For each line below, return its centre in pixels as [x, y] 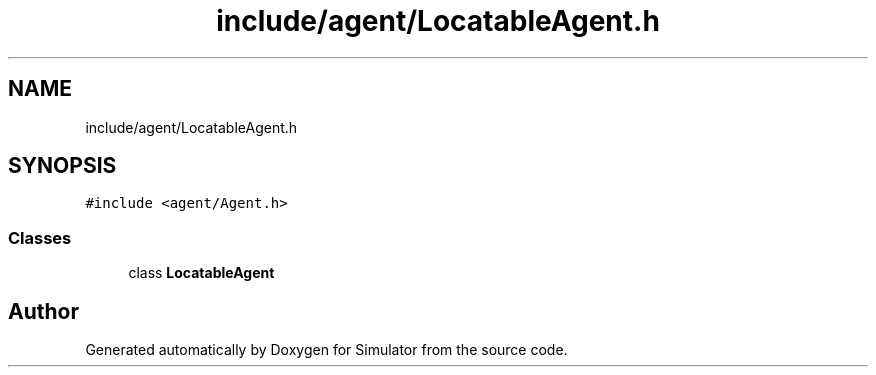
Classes [40, 237]
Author [43, 311]
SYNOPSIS [62, 166]
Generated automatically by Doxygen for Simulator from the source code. [326, 350]
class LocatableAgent [201, 273]
